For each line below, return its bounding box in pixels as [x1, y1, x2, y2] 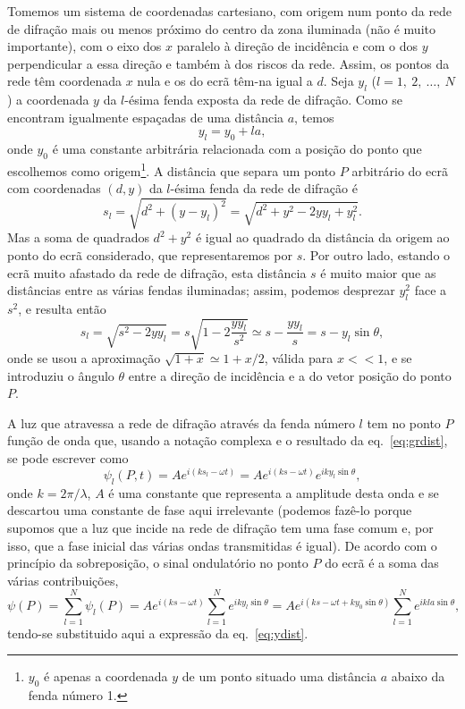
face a [414, 281, 447, 300]
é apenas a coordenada [44, 667, 168, 686]
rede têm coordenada [7, 72, 123, 90]
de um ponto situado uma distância [182, 667, 376, 686]
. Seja [323, 72, 354, 90]
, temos [294, 107, 334, 126]
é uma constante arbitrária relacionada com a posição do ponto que [52, 139, 422, 158]
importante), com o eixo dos [7, 37, 162, 55]
